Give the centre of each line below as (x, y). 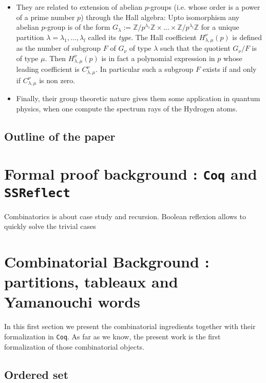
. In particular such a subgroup (145, 69)
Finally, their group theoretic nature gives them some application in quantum (138, 98)
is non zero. (57, 80)
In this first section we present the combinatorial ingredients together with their (130, 326)
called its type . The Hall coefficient (142, 37)
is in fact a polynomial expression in (158, 58)
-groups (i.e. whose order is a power (204, 7)
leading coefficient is (48, 69)
